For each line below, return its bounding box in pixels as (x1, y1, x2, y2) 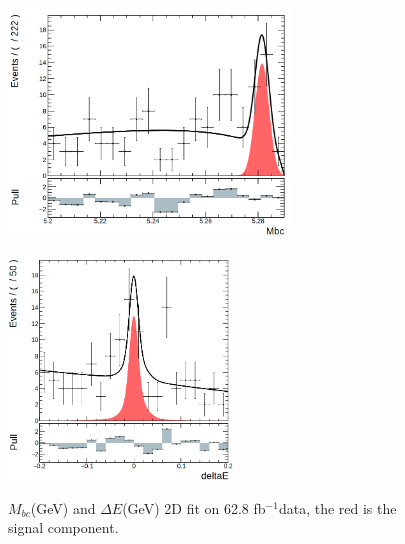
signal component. (8, 517, 119, 538)
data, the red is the (278, 497, 397, 518)
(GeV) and (30, 497, 96, 518)
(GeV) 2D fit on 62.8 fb (122, 497, 266, 518)
